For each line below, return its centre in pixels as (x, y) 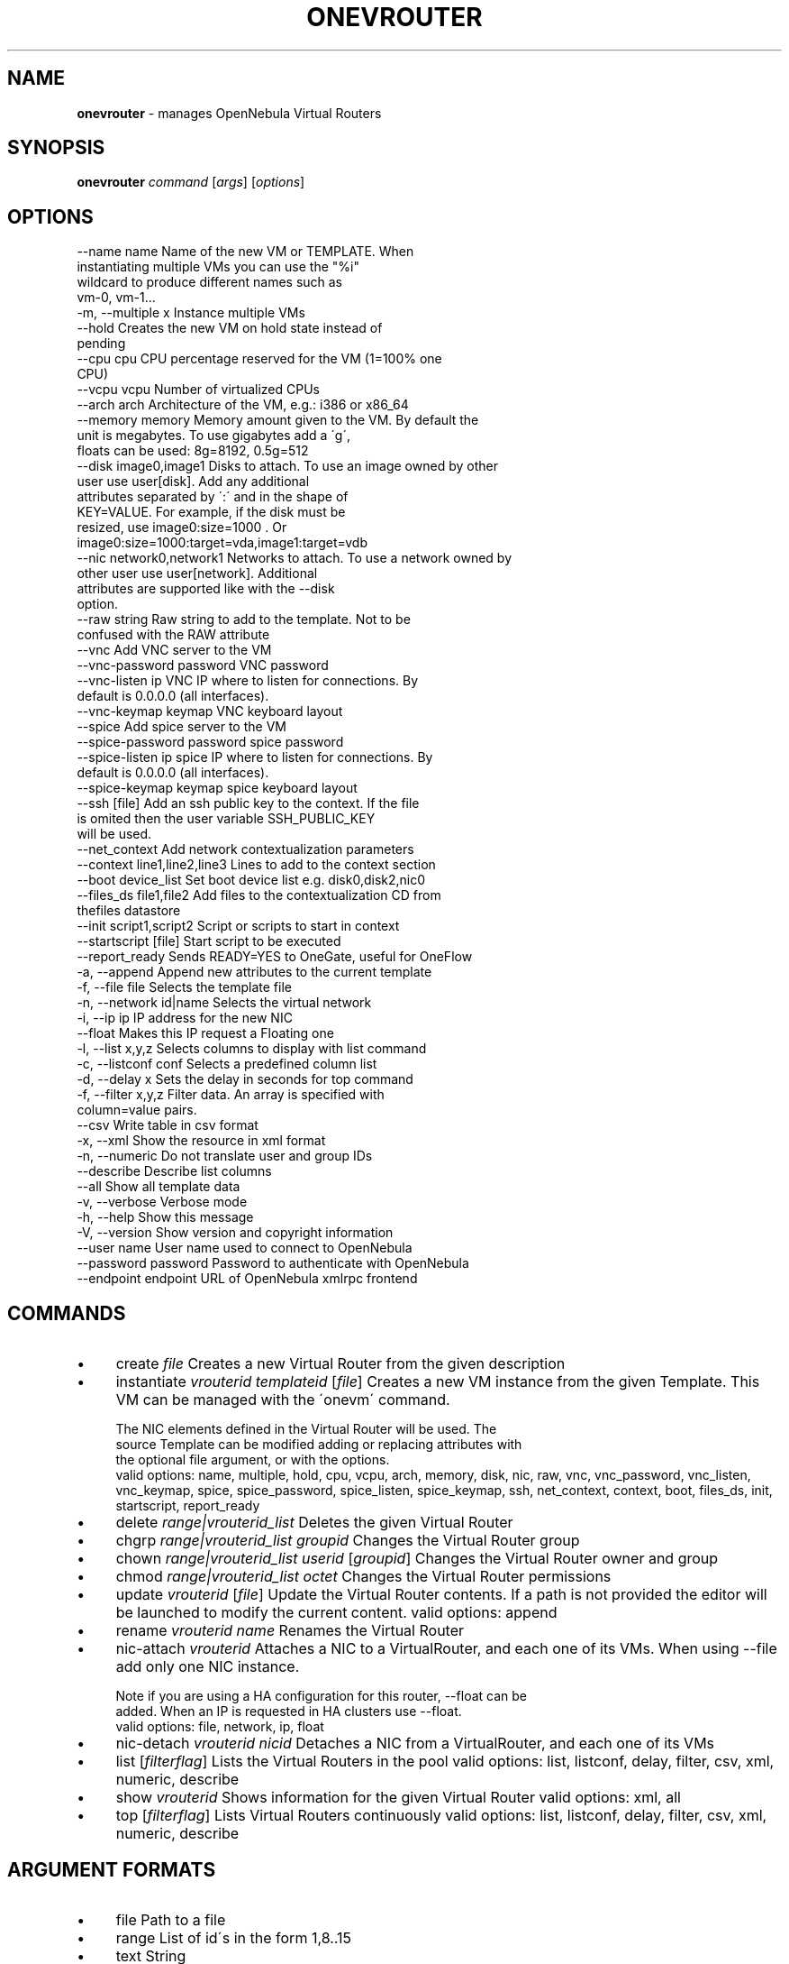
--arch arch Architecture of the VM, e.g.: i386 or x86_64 (243, 405)
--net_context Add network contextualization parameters (245, 849)
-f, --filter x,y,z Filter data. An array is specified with (231, 1095)
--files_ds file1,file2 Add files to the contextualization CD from (259, 895)
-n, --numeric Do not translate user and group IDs (225, 1156)
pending (101, 344)
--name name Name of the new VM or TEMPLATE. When (245, 252)
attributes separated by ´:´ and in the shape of (213, 497)
